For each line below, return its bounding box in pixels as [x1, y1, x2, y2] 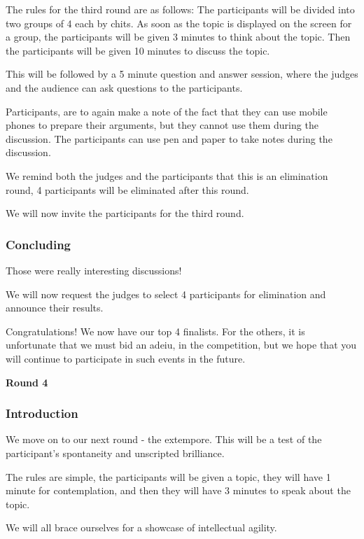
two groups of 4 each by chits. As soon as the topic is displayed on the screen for [6, 15, 352, 30]
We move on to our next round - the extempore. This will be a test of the [6, 432, 322, 447]
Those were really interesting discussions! [6, 262, 182, 277]
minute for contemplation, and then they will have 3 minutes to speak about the [6, 483, 351, 498]
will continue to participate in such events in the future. [6, 351, 246, 365]
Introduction [6, 405, 78, 422]
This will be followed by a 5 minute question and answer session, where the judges [6, 66, 358, 81]
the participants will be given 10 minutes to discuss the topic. [6, 43, 270, 57]
